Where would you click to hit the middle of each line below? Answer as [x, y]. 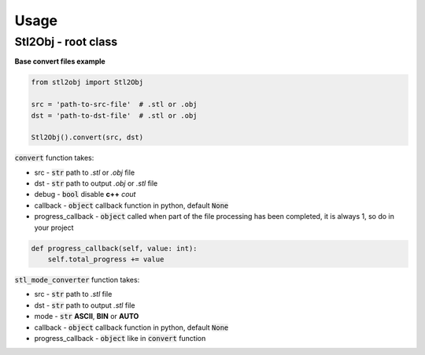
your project [54, 227]
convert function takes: [54, 158]
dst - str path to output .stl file [85, 305]
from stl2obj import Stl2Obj [87, 82]
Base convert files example [60, 61]
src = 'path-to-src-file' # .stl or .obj [114, 105]
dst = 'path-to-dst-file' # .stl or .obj [114, 115]
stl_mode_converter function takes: [77, 280]
